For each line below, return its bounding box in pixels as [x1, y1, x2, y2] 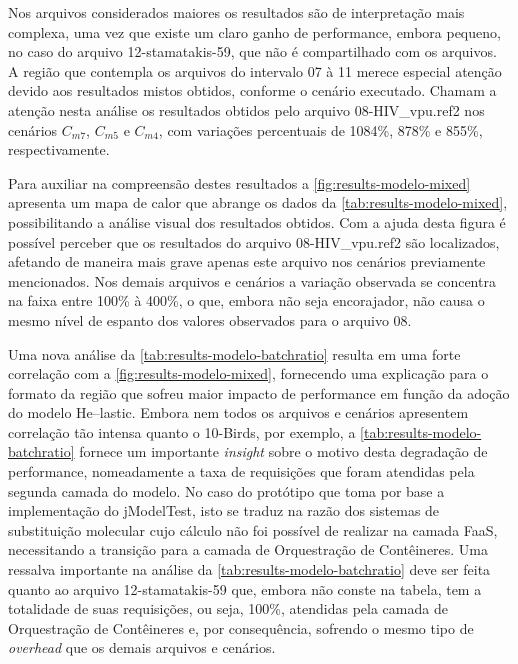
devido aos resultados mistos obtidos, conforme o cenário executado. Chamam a [8, 80, 497, 101]
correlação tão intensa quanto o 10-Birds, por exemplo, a [8, 421, 356, 442]
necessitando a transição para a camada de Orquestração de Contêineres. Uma [8, 539, 489, 560]
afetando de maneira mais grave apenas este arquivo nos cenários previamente [8, 251, 486, 272]
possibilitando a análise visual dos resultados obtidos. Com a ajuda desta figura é [8, 211, 506, 232]
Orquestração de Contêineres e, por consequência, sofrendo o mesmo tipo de [8, 617, 474, 638]
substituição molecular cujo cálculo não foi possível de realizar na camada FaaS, [8, 519, 498, 540]
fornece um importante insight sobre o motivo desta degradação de [79, 441, 488, 462]
